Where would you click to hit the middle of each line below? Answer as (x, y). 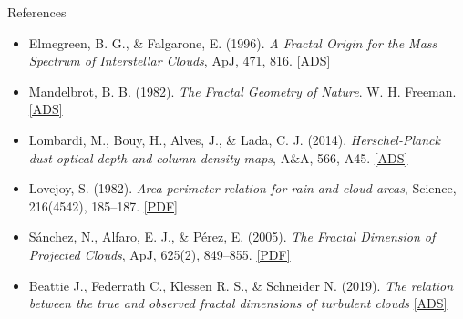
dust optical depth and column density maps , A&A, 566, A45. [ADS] (218, 157)
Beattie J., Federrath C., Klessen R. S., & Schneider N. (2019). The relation (241, 285)
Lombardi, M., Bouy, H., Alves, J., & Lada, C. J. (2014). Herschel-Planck (234, 139)
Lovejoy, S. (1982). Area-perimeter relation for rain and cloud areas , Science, (242, 188)
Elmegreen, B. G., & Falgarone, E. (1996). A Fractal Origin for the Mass (233, 42)
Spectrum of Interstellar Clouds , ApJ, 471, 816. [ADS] (180, 61)
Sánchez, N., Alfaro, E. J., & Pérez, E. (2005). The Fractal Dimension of (232, 237)
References (37, 12)
